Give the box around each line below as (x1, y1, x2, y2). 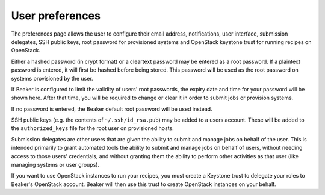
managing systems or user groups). (11, 161, 99, 169)
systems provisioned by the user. (11, 75, 93, 82)
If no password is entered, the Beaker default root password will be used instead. (11, 105, 213, 113)
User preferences (11, 9, 101, 22)
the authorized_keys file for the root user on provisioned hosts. (11, 125, 174, 132)
